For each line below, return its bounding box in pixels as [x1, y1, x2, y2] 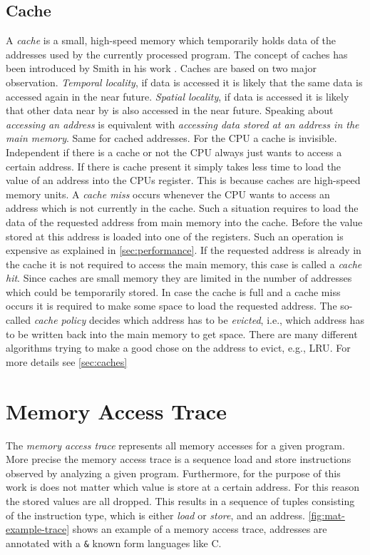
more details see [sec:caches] [6, 354, 128, 369]
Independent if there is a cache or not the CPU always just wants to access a [6, 144, 342, 159]
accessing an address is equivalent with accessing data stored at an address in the [6, 116, 359, 131]
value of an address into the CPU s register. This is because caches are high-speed [6, 173, 361, 188]
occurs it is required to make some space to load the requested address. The [6, 298, 337, 313]
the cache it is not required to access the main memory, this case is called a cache [6, 256, 362, 271]
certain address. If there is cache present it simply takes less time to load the [6, 158, 341, 173]
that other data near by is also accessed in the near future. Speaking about [6, 103, 334, 118]
